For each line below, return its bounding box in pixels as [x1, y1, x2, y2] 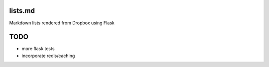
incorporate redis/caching [21, 53, 75, 59]
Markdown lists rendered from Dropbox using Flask [9, 20, 115, 26]
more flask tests [21, 46, 55, 52]
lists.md [9, 6, 35, 15]
